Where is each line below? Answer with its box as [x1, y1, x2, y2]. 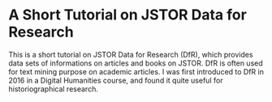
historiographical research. [8, 83, 99, 94]
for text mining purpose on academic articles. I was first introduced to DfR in [8, 66, 264, 76]
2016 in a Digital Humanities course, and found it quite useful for [8, 75, 223, 85]
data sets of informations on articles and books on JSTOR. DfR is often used [8, 58, 264, 68]
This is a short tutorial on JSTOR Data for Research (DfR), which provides [8, 49, 253, 59]
